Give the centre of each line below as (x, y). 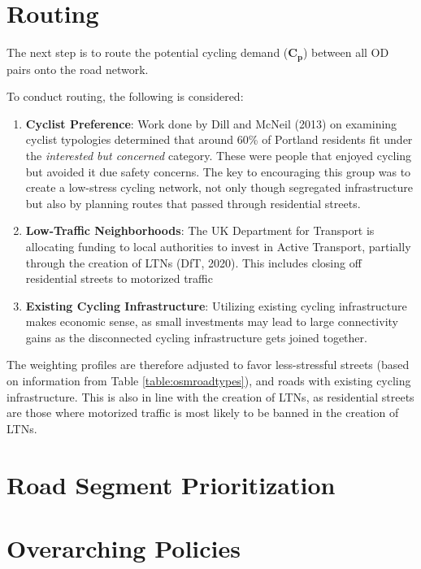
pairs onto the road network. (78, 69)
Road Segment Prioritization (171, 484)
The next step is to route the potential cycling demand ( (148, 52)
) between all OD (346, 52)
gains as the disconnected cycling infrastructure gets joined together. (196, 337)
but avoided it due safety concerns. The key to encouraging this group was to (218, 171)
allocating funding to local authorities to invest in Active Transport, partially (218, 246)
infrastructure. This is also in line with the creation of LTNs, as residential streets (210, 396)
